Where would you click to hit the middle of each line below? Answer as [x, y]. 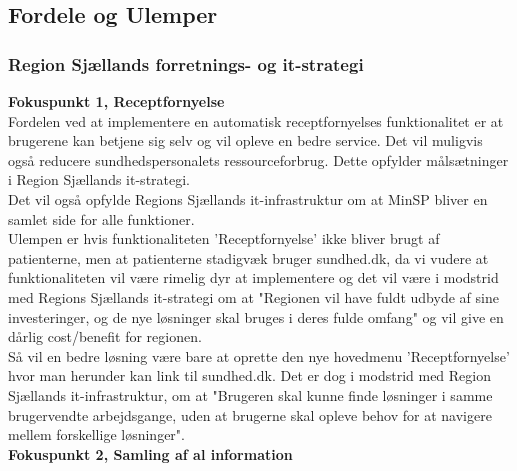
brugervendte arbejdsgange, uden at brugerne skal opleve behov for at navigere [250, 414]
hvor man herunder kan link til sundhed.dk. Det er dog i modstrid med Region [250, 375]
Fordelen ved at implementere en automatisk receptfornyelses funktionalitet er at [256, 120]
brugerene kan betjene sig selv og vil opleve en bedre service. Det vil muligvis [245, 140]
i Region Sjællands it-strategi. [99, 179]
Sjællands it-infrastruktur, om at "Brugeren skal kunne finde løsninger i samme [250, 394]
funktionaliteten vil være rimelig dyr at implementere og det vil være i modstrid [253, 277]
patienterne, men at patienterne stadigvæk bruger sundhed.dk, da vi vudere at [248, 257]
